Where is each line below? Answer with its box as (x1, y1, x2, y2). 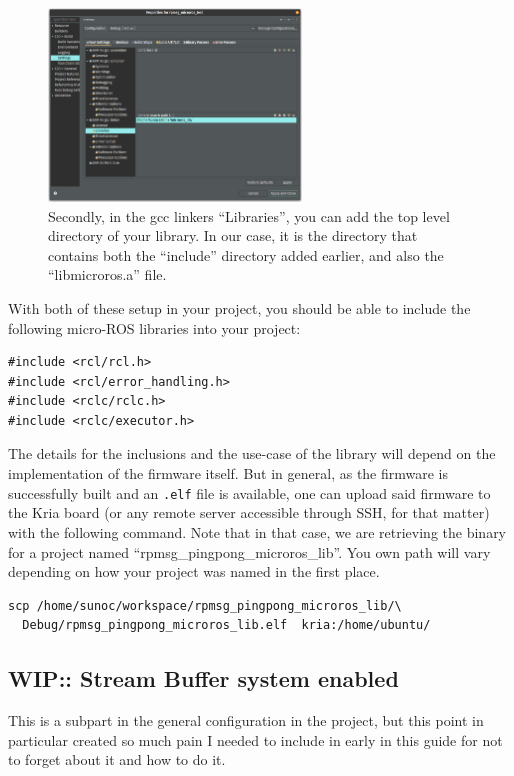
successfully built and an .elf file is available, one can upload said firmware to (8, 482, 491, 503)
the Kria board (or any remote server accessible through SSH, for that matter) (8, 502, 490, 523)
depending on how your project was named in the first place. (8, 561, 380, 582)
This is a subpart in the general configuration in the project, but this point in (8, 710, 484, 731)
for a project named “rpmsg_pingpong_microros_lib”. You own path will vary (8, 541, 491, 562)
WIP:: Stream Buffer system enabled (8, 663, 399, 694)
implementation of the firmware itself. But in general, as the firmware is (8, 463, 449, 484)
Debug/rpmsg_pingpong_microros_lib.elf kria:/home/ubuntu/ (22, 618, 431, 633)
